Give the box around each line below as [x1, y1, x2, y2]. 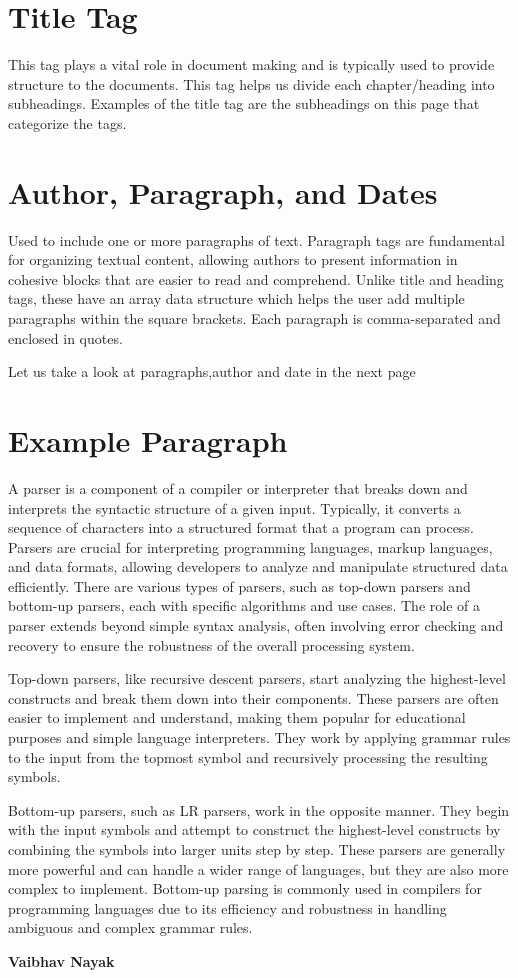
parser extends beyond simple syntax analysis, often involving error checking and [8, 615, 504, 636]
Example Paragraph [8, 419, 288, 460]
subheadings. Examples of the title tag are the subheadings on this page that [8, 93, 480, 114]
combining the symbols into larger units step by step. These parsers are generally [8, 839, 506, 859]
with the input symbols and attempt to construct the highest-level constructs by [8, 819, 501, 840]
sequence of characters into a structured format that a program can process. [8, 517, 474, 538]
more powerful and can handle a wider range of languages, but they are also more [8, 858, 509, 879]
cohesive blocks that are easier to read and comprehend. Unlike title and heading [8, 268, 504, 289]
